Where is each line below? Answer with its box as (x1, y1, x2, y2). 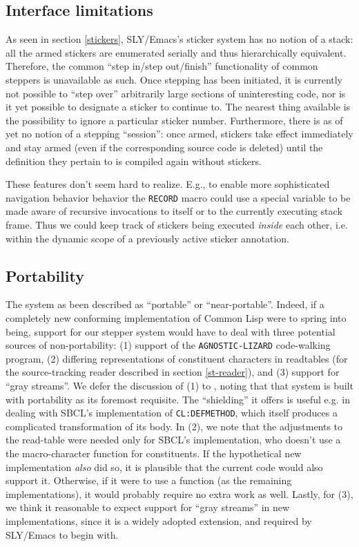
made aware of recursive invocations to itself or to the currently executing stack (6, 204, 342, 218)
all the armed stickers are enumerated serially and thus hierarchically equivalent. (6, 45, 347, 59)
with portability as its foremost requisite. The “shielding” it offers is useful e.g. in (6, 392, 350, 406)
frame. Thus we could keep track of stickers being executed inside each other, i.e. (6, 217, 348, 231)
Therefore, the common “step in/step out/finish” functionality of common (6, 59, 318, 73)
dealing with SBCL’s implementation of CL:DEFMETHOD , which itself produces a (6, 405, 338, 420)
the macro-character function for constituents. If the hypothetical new (6, 446, 302, 461)
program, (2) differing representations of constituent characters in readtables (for (6, 351, 348, 365)
